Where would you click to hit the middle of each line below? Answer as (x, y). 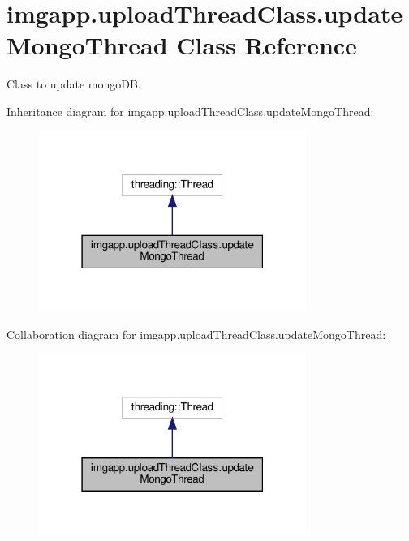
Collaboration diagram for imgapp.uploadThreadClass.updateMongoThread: (196, 334)
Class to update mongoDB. (74, 84)
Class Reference (267, 45)
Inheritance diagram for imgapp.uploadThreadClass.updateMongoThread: (190, 111)
